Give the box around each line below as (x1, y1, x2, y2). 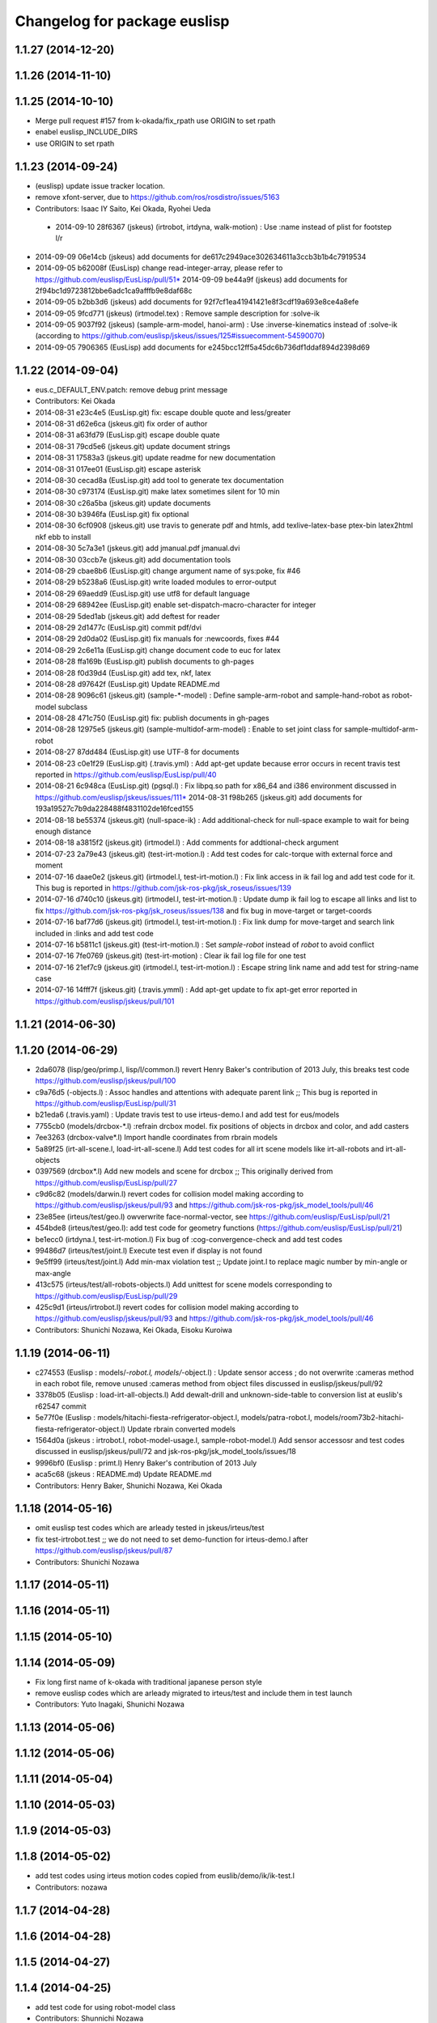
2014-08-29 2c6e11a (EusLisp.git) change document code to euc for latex (35, 645, 281, 655)
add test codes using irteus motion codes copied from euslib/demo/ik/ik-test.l (35, 1871, 295, 1881)
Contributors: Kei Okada (35, 397, 116, 406)
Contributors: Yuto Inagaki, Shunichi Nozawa (35, 1699, 185, 1709)
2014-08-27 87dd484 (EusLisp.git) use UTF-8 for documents (35, 747, 240, 757)
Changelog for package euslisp (15, 12, 230, 30)
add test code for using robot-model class (35, 2002, 176, 2012)
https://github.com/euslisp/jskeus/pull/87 (35, 1546, 173, 1555)
